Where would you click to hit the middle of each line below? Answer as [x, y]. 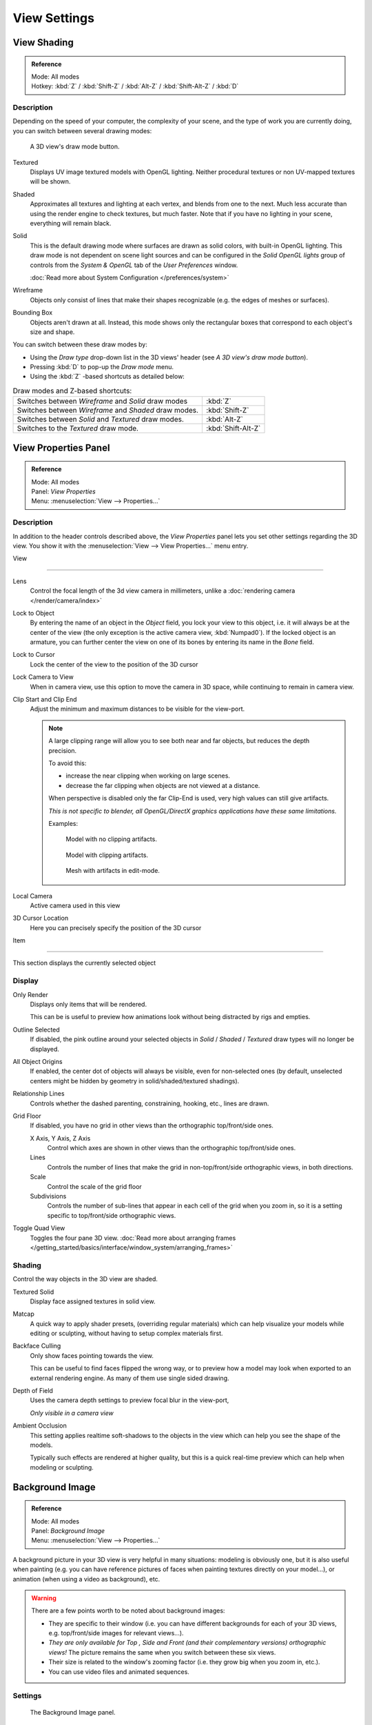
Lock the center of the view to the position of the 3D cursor [114, 664]
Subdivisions [48, 1196]
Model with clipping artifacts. [107, 855]
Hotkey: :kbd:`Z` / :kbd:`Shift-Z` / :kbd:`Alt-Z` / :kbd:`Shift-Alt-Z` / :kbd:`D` [135, 86]
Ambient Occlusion [40, 1426]
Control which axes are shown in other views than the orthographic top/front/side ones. [172, 1148]
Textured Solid [33, 1292]
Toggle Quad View [39, 1228]
